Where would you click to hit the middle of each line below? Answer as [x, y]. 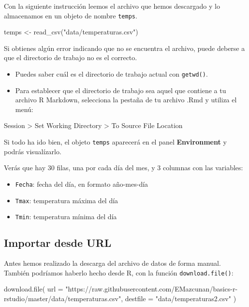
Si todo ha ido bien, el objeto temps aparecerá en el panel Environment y [115, 142]
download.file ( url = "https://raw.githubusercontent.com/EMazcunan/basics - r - [121, 289]
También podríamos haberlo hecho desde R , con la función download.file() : [119, 272]
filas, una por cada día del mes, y [106, 168]
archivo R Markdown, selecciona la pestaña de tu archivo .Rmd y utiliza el [126, 100]
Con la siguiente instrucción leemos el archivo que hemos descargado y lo [112, 6]
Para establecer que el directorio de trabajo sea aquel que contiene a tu [121, 90]
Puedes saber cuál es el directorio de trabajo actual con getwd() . [111, 74]
